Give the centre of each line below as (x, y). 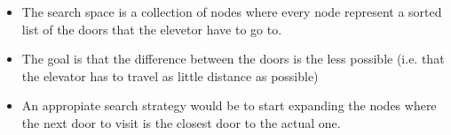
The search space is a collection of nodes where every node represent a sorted (232, 11)
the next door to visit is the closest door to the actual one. (181, 122)
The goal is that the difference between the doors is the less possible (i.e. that (233, 59)
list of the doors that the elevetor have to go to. (152, 29)
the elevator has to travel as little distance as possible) (170, 75)
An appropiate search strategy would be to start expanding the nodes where (229, 105)
